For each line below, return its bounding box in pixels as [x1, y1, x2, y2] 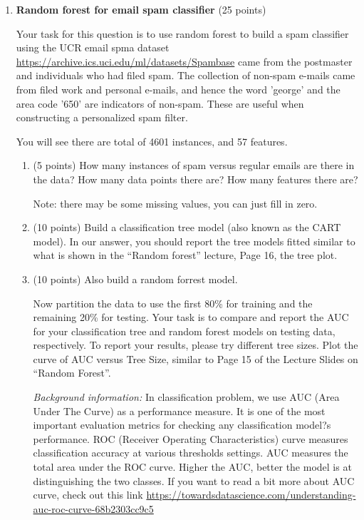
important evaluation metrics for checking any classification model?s [33, 417, 331, 432]
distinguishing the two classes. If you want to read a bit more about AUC [33, 473, 355, 488]
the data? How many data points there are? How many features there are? [33, 171, 358, 186]
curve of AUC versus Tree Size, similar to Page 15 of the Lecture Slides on [33, 351, 358, 366]
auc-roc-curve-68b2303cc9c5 [33, 501, 154, 516]
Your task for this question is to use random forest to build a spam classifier [16, 26, 349, 41]
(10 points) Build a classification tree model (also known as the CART [33, 220, 341, 235]
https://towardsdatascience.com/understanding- [146, 487, 356, 502]
